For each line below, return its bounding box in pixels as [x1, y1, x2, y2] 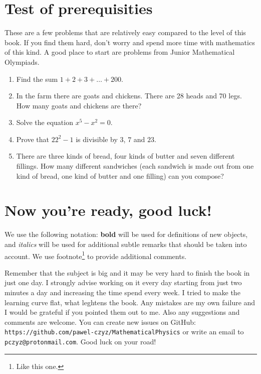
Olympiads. [5, 56, 40, 67]
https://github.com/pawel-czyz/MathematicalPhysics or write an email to [5, 326, 244, 337]
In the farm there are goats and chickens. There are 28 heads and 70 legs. [16, 90, 242, 101]
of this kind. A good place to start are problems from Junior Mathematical [5, 47, 235, 57]
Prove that [16, 134, 49, 144]
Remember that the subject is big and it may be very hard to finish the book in [5, 267, 250, 278]
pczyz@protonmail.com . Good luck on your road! [5, 336, 156, 347]
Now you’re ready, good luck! [5, 200, 212, 220]
